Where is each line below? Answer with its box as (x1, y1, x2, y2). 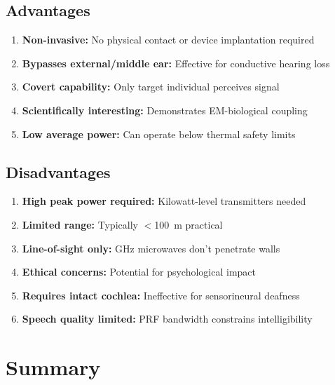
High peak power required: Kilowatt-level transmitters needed (22, 194, 306, 208)
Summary (6, 353, 101, 381)
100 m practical (154, 217, 223, 231)
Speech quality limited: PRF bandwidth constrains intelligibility (22, 311, 313, 326)
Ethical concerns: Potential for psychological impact (22, 264, 256, 279)
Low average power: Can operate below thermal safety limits (22, 126, 296, 141)
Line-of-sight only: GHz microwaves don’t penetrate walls (22, 241, 280, 255)
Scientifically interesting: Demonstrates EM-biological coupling (22, 102, 308, 117)
